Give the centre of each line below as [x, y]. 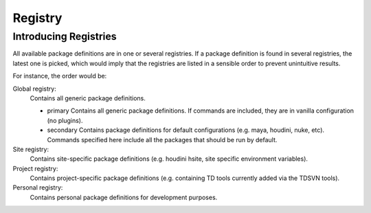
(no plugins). [65, 120]
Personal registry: [38, 188]
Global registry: [34, 89]
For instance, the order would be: [60, 76]
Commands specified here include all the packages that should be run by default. [162, 139]
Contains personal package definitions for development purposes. [124, 197]
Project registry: [35, 168]
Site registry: [31, 149]
